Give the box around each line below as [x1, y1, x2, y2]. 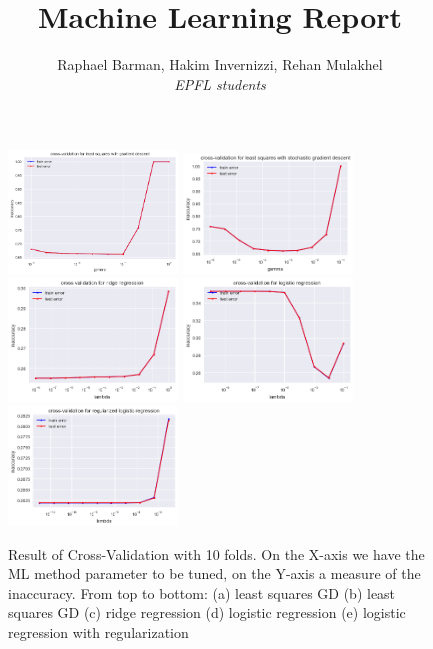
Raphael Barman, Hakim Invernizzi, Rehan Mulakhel [57, 54, 383, 75]
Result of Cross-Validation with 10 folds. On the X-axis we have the [8, 543, 425, 564]
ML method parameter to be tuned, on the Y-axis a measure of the [8, 563, 421, 584]
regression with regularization [8, 621, 189, 642]
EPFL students [174, 73, 266, 94]
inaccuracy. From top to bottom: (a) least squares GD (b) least [8, 582, 396, 603]
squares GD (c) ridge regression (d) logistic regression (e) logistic [8, 602, 406, 623]
